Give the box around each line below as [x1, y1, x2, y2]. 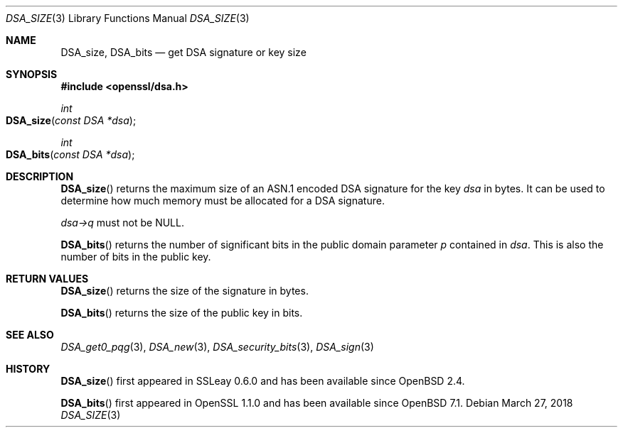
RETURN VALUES [6, 273, 89, 285]
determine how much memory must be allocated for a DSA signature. [60, 194, 385, 207]
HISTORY [6, 363, 50, 375]
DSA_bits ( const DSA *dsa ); [6, 148, 135, 160]
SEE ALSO [6, 329, 54, 341]
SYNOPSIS [6, 68, 58, 80]
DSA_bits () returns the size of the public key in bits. [60, 307, 303, 319]
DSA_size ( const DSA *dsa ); [6, 114, 137, 126]
